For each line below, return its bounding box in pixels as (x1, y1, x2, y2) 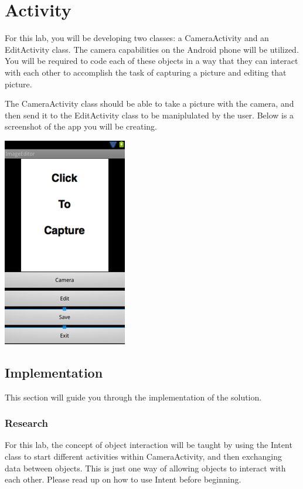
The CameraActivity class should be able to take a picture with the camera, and (5, 97, 294, 110)
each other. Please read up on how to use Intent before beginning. (5, 473, 241, 485)
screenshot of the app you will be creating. (5, 120, 158, 133)
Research (5, 416, 48, 430)
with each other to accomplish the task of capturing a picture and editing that (5, 66, 287, 78)
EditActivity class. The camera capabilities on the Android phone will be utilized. (5, 43, 299, 55)
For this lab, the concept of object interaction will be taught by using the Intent (5, 439, 292, 451)
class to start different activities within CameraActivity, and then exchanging (5, 450, 282, 463)
